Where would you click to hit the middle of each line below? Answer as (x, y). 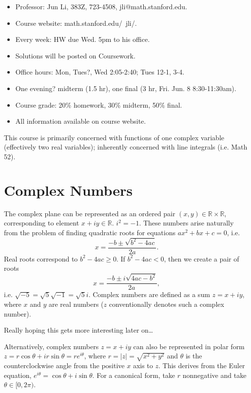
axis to (143, 365)
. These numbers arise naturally (186, 223)
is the (194, 356)
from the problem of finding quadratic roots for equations (90, 232)
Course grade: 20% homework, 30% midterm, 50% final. (99, 104)
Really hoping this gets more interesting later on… (79, 330)
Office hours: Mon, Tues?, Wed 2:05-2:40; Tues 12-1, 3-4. (100, 72)
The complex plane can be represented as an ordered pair (90, 213)
